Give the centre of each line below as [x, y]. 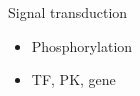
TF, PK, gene [73, 79]
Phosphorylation [82, 45]
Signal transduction [68, 12]
